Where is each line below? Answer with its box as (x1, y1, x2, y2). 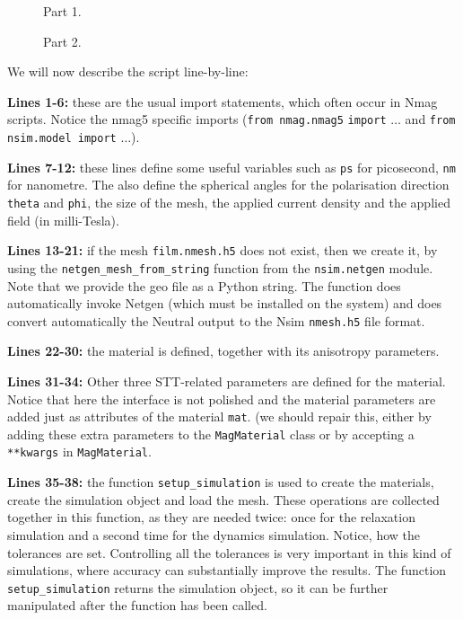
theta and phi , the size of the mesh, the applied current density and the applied (7, 192, 450, 211)
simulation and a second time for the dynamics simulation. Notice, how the (7, 525, 420, 544)
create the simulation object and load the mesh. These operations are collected (7, 490, 440, 509)
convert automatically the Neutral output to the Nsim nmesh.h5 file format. (7, 311, 425, 330)
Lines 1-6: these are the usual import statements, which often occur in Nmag (7, 92, 438, 111)
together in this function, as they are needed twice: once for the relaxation (7, 508, 415, 527)
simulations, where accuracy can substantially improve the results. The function (7, 561, 447, 580)
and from (405, 110, 456, 128)
